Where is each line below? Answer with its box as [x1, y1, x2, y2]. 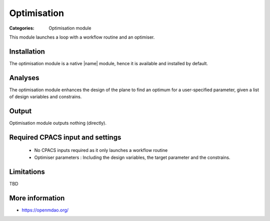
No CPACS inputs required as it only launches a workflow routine [34, 147, 168, 153]
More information [9, 193, 65, 202]
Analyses [9, 73, 39, 82]
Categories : [9, 25, 34, 31]
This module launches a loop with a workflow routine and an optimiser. [9, 34, 155, 40]
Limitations [9, 167, 45, 176]
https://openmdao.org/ [21, 207, 69, 213]
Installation [9, 47, 45, 56]
